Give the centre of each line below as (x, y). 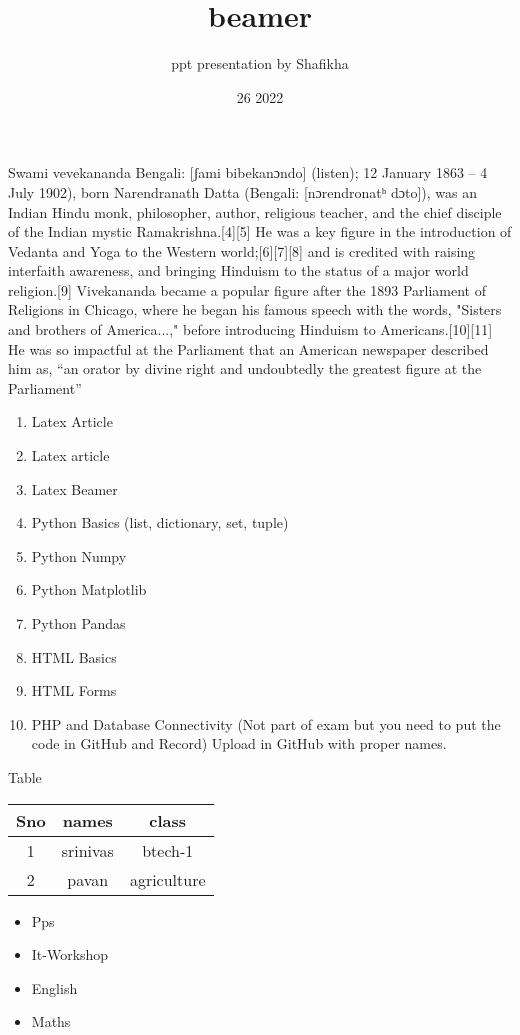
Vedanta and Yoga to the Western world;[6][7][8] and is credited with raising (242, 250)
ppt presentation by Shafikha (260, 63)
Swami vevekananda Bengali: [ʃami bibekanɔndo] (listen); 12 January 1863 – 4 (248, 172)
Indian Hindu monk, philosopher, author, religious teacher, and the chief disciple (255, 211)
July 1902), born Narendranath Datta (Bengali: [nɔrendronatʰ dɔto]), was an (242, 191)
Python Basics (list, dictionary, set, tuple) (160, 522)
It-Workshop (70, 954)
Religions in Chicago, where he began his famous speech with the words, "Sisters (255, 309)
